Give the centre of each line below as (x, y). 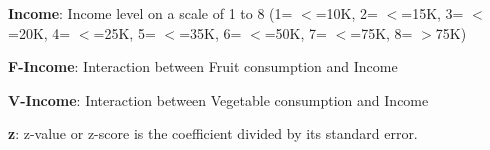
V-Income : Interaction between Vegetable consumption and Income (218, 99)
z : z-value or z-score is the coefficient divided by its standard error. (213, 133)
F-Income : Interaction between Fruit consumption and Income (203, 66)
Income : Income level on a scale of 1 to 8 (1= (150, 13)
